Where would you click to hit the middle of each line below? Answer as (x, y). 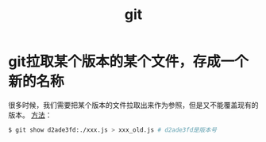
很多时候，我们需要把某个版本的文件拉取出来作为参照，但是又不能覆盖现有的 (133, 105)
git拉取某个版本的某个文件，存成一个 (128, 62)
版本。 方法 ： (30, 115)
